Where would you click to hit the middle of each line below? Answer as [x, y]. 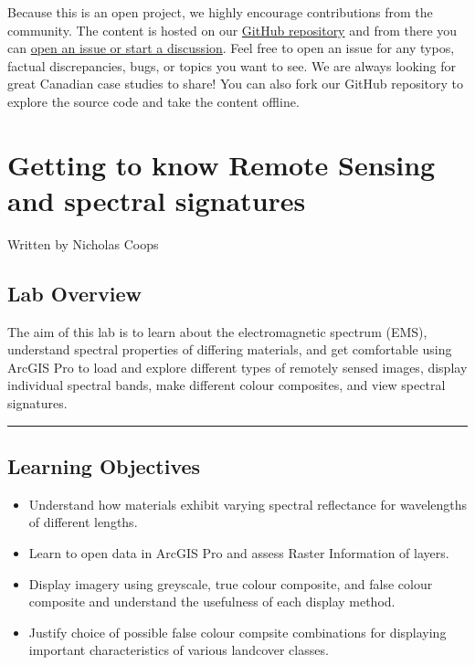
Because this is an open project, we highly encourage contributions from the [220, 12]
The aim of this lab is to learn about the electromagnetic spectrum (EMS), [217, 331]
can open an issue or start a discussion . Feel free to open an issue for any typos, [231, 48]
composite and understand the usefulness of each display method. [212, 602]
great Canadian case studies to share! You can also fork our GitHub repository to [235, 84]
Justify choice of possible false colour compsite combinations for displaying [237, 632]
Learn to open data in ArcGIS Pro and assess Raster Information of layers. [239, 553]
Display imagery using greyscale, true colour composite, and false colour [231, 583]
